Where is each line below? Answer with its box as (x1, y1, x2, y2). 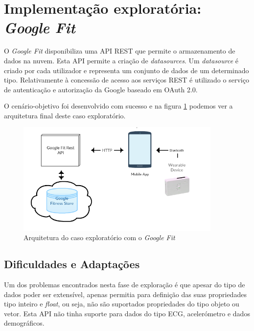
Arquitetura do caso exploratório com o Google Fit (23, 232, 175, 243)
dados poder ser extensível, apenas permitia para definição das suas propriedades (4, 289, 247, 299)
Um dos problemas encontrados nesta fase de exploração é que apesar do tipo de (4, 279, 245, 289)
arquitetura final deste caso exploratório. (4, 110, 126, 120)
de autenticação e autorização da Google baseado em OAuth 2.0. (4, 84, 198, 94)
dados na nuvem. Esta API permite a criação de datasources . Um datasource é (4, 55, 239, 65)
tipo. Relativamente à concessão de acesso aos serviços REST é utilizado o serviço (4, 75, 249, 85)
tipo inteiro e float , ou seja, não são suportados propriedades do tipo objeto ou (4, 299, 239, 309)
